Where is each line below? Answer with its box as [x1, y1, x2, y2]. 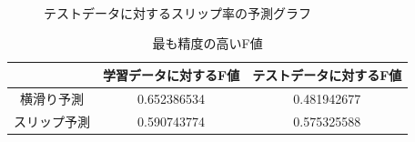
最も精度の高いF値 [152, 34, 263, 53]
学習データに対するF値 [103, 65, 240, 84]
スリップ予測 [14, 111, 90, 130]
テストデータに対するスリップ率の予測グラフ [44, 3, 311, 22]
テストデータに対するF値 [252, 65, 402, 84]
